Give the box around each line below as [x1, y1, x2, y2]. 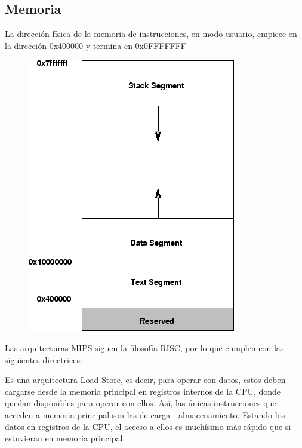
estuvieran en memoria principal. [5, 432, 125, 444]
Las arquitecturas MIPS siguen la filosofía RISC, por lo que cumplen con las [5, 341, 284, 354]
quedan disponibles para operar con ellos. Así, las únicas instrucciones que [5, 397, 276, 409]
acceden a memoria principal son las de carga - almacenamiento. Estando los [5, 408, 285, 421]
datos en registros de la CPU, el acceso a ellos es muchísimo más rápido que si [5, 420, 291, 432]
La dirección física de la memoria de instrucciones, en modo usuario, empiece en [5, 27, 297, 40]
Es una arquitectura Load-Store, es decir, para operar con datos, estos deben [5, 373, 286, 386]
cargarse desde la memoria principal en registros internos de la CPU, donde [5, 385, 281, 397]
